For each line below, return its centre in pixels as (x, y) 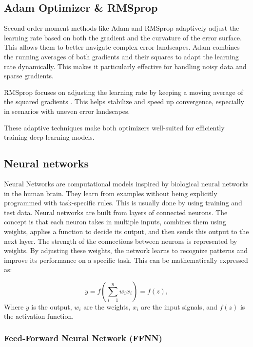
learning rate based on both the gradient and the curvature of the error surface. (123, 37)
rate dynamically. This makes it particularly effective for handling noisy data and (125, 66)
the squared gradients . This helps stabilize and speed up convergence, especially (124, 101)
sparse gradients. (29, 76)
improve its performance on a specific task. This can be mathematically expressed (126, 260)
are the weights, (107, 306)
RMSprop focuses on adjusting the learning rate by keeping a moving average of (124, 92)
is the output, (52, 306)
